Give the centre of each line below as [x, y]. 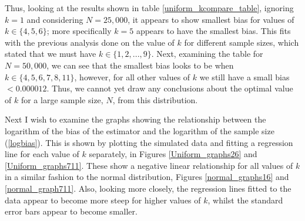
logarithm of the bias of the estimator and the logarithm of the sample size [140, 130]
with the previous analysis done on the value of [90, 42]
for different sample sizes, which [242, 42]
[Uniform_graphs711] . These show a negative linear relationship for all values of [149, 165]
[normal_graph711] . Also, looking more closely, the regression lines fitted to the [148, 188]
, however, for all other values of [132, 76]
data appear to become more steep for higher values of [103, 200]
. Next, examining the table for [207, 54]
